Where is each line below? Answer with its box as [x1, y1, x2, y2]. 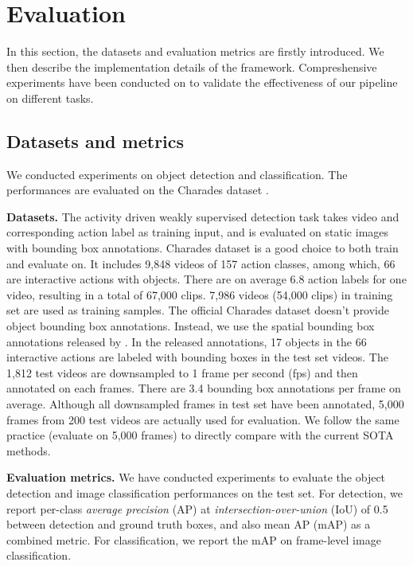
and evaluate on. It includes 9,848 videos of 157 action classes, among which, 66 [6, 255, 395, 271]
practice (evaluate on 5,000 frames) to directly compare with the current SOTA [6, 427, 394, 443]
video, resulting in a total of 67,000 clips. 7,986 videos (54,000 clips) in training [6, 286, 393, 303]
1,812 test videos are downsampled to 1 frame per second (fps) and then [6, 364, 358, 381]
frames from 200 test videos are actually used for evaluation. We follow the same [6, 411, 399, 427]
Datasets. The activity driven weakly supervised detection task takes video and [6, 208, 399, 224]
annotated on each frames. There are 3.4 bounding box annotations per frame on [6, 380, 401, 396]
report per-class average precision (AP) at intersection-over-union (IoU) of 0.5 [6, 500, 388, 517]
